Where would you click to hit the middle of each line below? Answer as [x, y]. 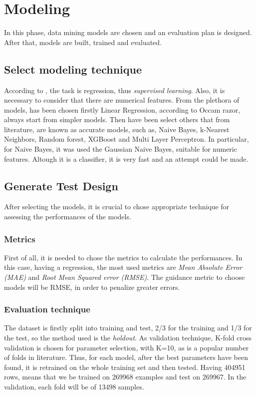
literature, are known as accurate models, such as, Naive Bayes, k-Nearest [117, 129]
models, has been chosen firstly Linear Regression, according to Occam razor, [122, 109]
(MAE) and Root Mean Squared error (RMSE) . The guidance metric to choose [125, 277]
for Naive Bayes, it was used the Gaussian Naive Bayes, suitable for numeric [121, 149]
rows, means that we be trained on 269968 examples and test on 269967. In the [125, 377]
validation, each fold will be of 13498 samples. [74, 387]
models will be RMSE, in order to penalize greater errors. [92, 287]
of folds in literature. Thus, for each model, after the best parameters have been [126, 357]
